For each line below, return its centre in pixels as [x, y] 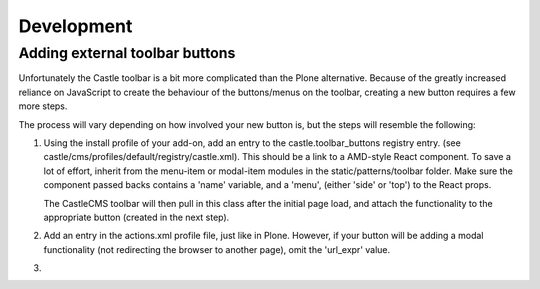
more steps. [43, 106]
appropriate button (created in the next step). [136, 217]
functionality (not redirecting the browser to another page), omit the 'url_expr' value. [217, 249]
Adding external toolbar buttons [127, 53]
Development [75, 26]
